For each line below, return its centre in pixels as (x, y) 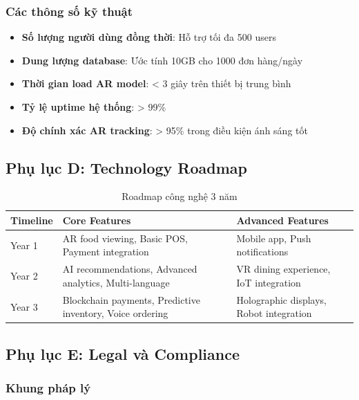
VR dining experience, (283, 269)
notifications (262, 252)
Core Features (97, 220)
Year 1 (24, 245)
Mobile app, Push (274, 238)
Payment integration (106, 252)
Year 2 (24, 276)
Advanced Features (282, 220)
